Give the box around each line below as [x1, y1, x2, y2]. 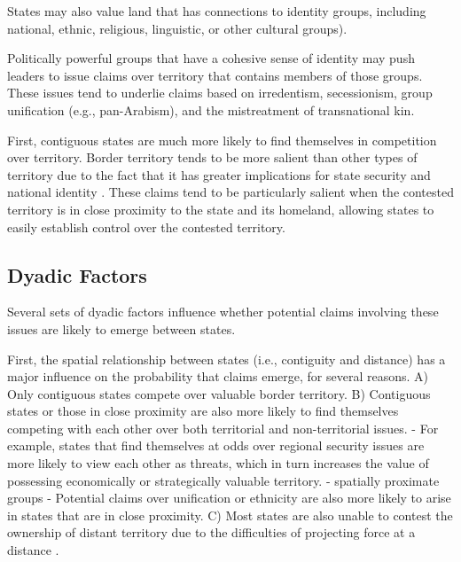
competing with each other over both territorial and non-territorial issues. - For [7, 418, 439, 437]
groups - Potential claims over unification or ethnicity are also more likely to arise [7, 488, 451, 507]
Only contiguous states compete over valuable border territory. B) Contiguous [7, 384, 431, 402]
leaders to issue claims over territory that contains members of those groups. [7, 66, 423, 84]
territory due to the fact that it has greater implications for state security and [7, 165, 431, 183]
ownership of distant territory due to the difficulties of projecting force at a [7, 523, 416, 542]
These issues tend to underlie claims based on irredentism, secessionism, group [7, 83, 433, 102]
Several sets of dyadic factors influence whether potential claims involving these [7, 302, 439, 321]
